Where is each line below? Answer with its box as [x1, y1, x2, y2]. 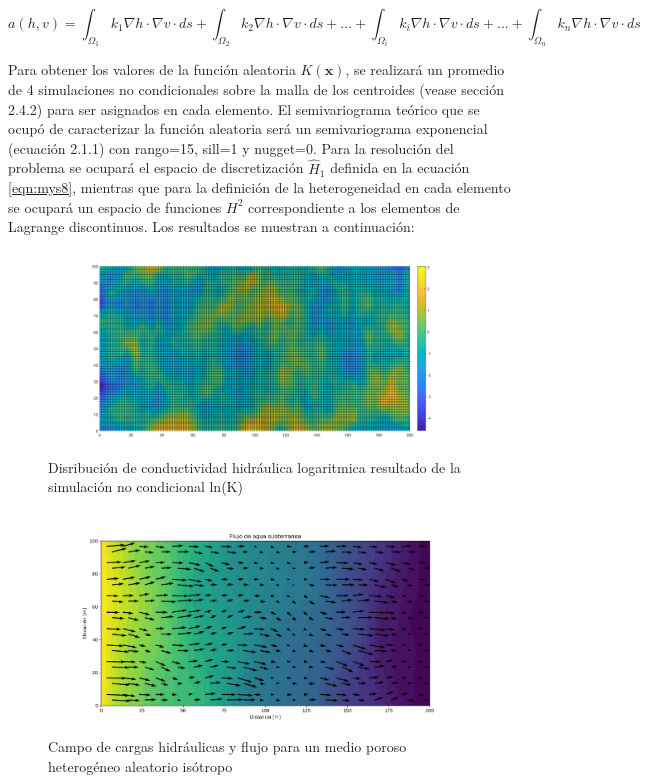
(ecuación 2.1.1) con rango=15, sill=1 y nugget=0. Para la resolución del [8, 137, 454, 158]
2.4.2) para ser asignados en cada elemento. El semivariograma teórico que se [8, 98, 480, 119]
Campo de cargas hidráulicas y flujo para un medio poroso [48, 736, 407, 757]
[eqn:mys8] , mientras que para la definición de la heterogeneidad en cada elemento [8, 177, 511, 198]
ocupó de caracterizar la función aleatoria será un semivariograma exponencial [8, 118, 488, 139]
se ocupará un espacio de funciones [8, 196, 222, 217]
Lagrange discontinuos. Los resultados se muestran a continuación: [8, 216, 415, 237]
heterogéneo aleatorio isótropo [48, 755, 233, 776]
